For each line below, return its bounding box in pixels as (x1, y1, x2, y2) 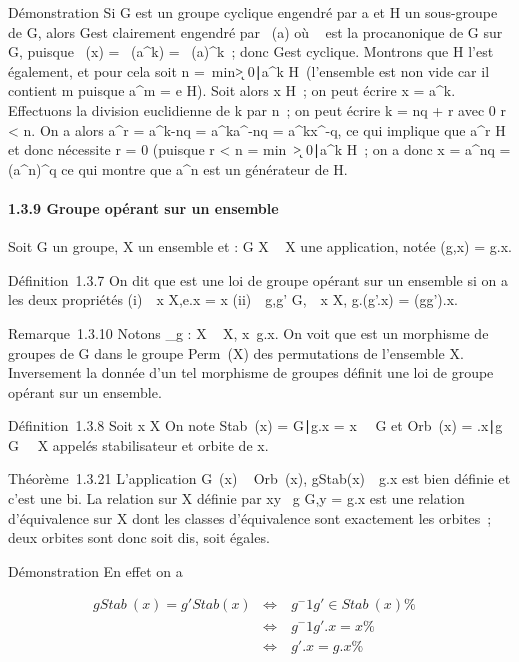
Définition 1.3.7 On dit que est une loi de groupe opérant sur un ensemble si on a (8, 269, 508, 290)
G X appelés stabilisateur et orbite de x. (8, 434, 269, 455)
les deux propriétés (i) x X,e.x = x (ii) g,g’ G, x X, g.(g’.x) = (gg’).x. (8, 289, 458, 310)
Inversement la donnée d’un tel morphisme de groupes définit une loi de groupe (8, 362, 494, 383)
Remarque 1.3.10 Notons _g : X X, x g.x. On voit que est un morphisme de (8, 322, 489, 343)
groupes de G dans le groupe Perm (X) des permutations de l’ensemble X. (8, 342, 464, 363)
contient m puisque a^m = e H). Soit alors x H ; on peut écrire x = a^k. (8, 80, 456, 101)
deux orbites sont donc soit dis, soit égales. (8, 527, 270, 548)
